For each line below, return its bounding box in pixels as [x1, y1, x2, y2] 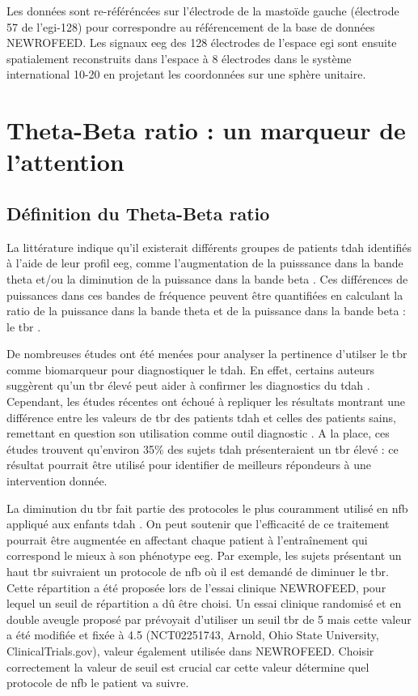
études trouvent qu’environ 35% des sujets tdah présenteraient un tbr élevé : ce [6, 440, 399, 457]
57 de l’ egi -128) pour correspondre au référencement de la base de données [6, 18, 375, 35]
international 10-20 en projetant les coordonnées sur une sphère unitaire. [6, 66, 366, 83]
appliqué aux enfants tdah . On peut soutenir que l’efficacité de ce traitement [6, 515, 390, 532]
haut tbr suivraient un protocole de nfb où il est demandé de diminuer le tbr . [6, 563, 389, 580]
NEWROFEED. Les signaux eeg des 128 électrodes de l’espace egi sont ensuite [6, 34, 397, 51]
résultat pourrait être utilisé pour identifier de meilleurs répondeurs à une [6, 456, 372, 473]
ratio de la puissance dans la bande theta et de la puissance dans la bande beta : [6, 302, 406, 319]
